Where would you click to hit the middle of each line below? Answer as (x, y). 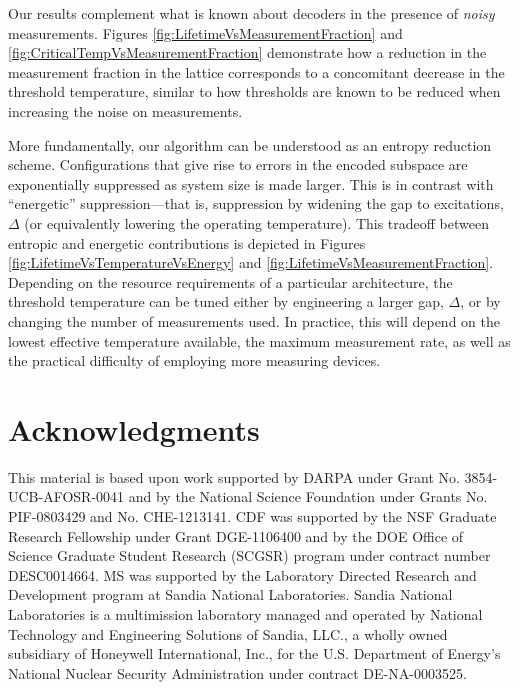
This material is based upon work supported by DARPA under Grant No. (234, 476)
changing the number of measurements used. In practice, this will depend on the (254, 320)
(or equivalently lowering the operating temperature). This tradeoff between (256, 222)
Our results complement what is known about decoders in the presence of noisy (251, 13)
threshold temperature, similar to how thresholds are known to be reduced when (254, 91)
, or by (480, 301)
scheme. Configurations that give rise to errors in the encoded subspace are (238, 164)
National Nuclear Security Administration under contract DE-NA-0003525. (237, 672)
